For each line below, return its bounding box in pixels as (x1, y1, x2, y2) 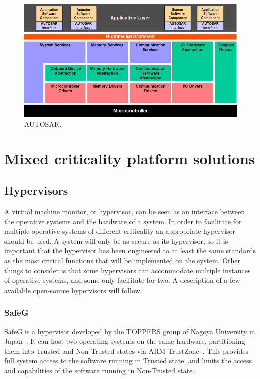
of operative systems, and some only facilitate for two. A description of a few (4, 275, 240, 286)
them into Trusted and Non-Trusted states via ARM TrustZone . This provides (4, 345, 249, 356)
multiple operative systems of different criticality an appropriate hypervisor (4, 226, 236, 236)
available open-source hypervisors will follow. (4, 285, 142, 295)
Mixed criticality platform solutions (4, 148, 255, 168)
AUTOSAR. (24, 118, 62, 129)
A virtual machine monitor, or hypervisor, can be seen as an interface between (4, 206, 245, 216)
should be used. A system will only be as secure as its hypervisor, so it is (4, 235, 228, 246)
